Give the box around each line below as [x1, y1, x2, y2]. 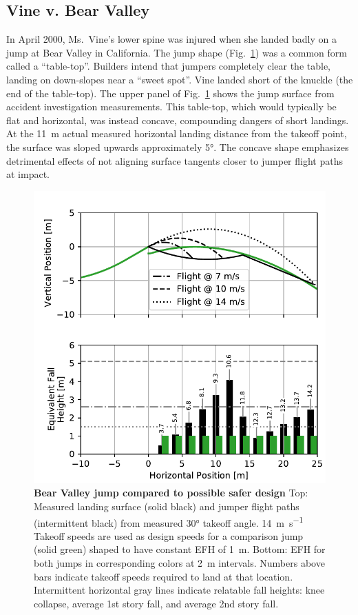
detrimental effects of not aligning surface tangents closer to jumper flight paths [6, 153, 343, 168]
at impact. [6, 167, 50, 181]
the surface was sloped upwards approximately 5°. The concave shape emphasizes [6, 139, 349, 154]
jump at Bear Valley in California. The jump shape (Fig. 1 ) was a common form [6, 45, 347, 59]
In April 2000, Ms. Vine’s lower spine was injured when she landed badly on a [6, 32, 337, 46]
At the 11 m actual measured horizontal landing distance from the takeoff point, [6, 126, 347, 141]
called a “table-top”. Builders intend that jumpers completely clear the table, [6, 59, 331, 73]
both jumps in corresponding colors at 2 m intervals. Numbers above [34, 555, 325, 569]
